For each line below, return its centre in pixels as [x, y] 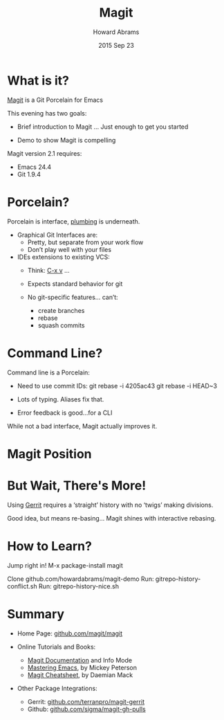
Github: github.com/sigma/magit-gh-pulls [87, 709]
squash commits [61, 325]
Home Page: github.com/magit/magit [70, 633]
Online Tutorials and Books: [56, 647]
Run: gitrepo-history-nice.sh [79, 586]
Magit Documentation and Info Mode [80, 660]
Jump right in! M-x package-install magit [65, 565]
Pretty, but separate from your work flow [85, 242]
